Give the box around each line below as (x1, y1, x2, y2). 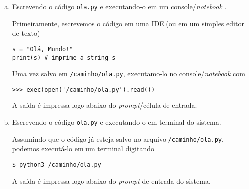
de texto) (12, 28, 40, 38)
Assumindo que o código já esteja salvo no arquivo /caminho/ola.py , (12, 133, 224, 144)
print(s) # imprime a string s (12, 54, 116, 61)
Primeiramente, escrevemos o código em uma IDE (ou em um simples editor (12, 18, 244, 28)
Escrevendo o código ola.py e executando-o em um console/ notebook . (12, 1, 227, 11)
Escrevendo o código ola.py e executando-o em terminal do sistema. (12, 117, 221, 127)
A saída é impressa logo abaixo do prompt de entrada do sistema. (12, 175, 211, 186)
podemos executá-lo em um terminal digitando (12, 143, 154, 154)
